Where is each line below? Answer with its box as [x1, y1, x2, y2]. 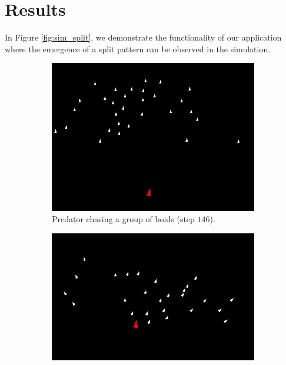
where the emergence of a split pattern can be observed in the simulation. [5, 42, 271, 55]
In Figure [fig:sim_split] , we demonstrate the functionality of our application [5, 31, 282, 43]
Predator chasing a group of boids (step [52, 213, 195, 225]
